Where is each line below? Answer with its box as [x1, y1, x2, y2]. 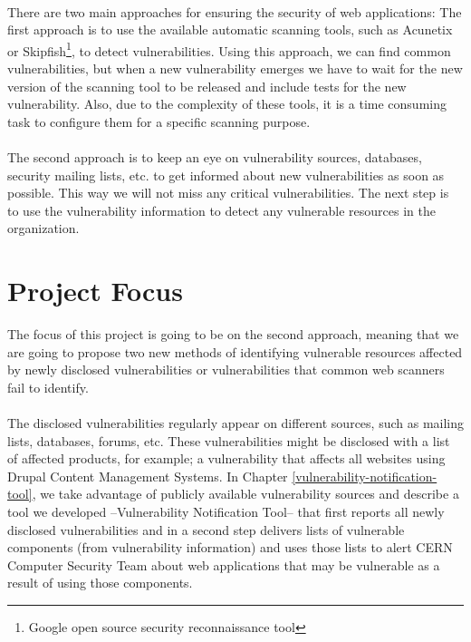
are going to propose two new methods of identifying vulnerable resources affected [7, 342, 463, 361]
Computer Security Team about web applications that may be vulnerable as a [7, 555, 440, 574]
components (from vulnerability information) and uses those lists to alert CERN [7, 538, 453, 557]
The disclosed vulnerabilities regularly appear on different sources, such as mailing [7, 413, 464, 433]
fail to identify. [7, 377, 89, 396]
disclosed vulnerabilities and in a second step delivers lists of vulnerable [7, 520, 405, 539]
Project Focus [7, 272, 183, 309]
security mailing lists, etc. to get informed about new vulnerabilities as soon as [7, 165, 445, 184]
